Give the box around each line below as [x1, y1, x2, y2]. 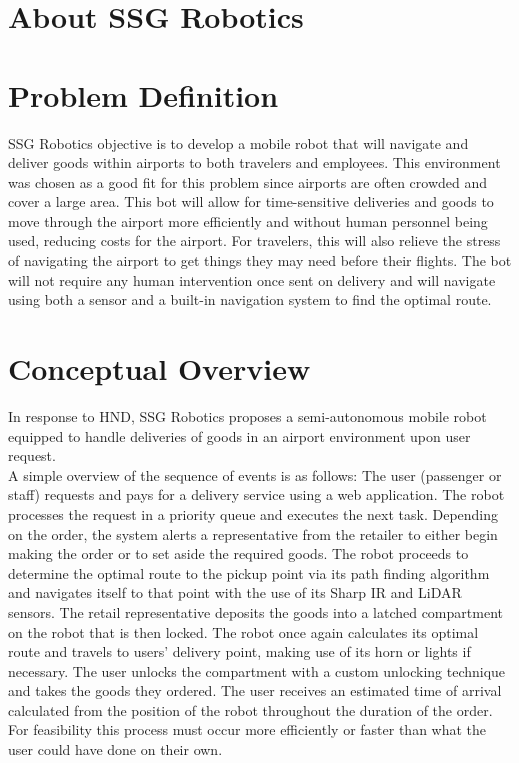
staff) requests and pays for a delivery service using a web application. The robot [8, 484, 505, 505]
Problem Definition [8, 74, 279, 115]
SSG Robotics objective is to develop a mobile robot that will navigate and [8, 132, 469, 153]
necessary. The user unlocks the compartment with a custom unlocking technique [8, 660, 506, 681]
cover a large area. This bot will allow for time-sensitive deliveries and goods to [8, 191, 494, 212]
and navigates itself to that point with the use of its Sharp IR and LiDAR [8, 582, 462, 603]
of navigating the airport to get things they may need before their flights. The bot [8, 250, 512, 271]
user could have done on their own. [8, 739, 223, 760]
